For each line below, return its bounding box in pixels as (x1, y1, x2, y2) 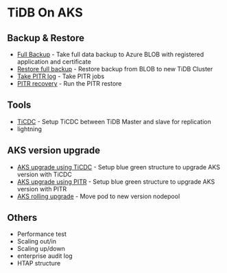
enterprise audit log (16, 252, 73, 260)
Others (7, 212, 38, 224)
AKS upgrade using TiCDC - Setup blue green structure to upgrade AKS (16, 163, 221, 171)
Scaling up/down (16, 245, 65, 253)
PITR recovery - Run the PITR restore (16, 80, 122, 87)
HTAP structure (16, 259, 61, 268)
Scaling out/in (16, 237, 57, 246)
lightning (16, 125, 43, 133)
